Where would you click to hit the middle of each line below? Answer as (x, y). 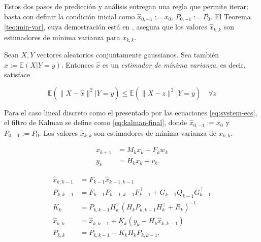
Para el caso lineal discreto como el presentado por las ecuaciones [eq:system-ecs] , (131, 112)
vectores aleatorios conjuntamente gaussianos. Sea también (128, 54)
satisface (17, 74)
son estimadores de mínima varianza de (155, 132)
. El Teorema (231, 16)
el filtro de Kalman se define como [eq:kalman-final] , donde (96, 122)
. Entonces (77, 64)
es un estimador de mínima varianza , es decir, (174, 64)
